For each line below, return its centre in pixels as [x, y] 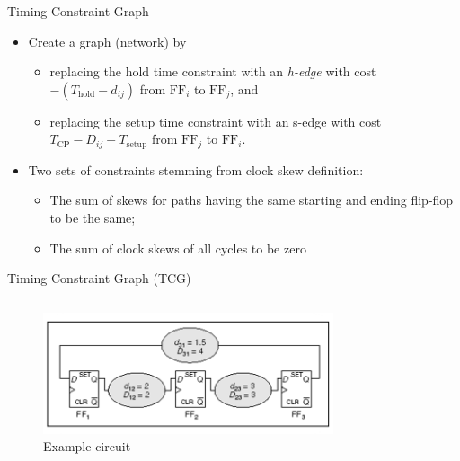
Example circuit [87, 446]
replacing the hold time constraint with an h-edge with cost [213, 71]
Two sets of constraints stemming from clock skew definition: [196, 169]
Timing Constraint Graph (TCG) [99, 278]
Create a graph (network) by [107, 41]
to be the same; [93, 218]
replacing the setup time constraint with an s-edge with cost [216, 121]
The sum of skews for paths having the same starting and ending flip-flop [252, 200]
